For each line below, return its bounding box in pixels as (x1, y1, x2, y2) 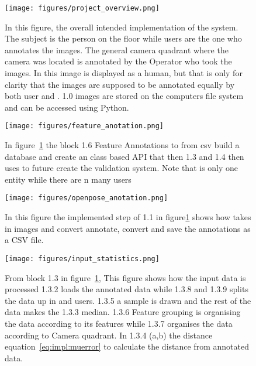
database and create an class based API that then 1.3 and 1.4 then (5, 150, 244, 162)
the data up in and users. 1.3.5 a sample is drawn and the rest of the (5, 294, 251, 306)
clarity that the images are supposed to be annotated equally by (5, 78, 235, 90)
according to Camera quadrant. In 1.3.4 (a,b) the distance (5, 329, 213, 341)
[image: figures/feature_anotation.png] (5, 122, 164, 131)
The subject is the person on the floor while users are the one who (5, 32, 242, 45)
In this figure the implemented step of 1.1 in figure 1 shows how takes (5, 211, 251, 223)
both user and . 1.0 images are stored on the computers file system (5, 90, 244, 102)
